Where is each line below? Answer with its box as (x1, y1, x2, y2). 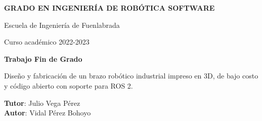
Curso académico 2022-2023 (4, 36, 90, 47)
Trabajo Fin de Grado (4, 53, 82, 64)
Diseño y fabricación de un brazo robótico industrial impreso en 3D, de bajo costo (4, 70, 258, 81)
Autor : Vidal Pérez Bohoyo (4, 107, 91, 118)
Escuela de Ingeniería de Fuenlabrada (4, 19, 120, 30)
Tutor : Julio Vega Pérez (4, 97, 80, 108)
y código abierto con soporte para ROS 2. (4, 80, 133, 91)
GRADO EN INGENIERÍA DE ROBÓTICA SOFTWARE (4, 3, 215, 13)
